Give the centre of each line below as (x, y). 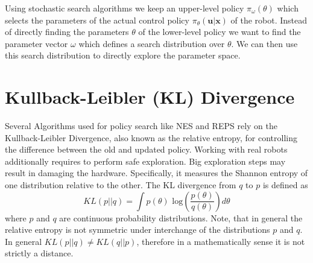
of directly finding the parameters (67, 32)
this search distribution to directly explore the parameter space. (123, 55)
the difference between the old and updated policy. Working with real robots (146, 149)
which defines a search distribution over (152, 43)
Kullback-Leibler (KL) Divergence (150, 97)
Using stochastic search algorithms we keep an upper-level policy (125, 8)
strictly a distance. (39, 253)
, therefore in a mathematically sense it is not (221, 241)
